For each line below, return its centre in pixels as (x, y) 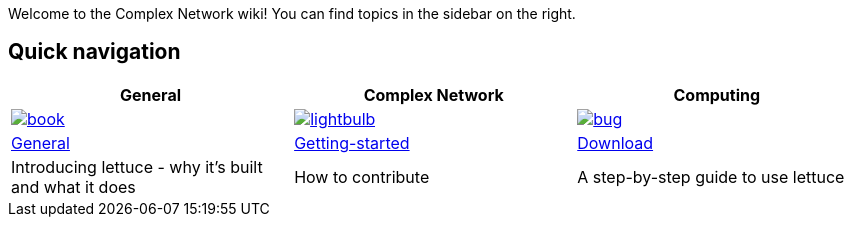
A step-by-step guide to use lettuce (711, 176)
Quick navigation (94, 52)
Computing (717, 94)
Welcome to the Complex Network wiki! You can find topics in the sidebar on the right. (292, 13)
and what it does (73, 186)
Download (615, 142)
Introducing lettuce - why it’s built (137, 166)
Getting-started (352, 142)
